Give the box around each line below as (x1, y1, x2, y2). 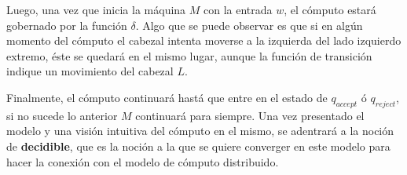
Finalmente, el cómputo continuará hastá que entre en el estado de (6, 89, 328, 105)
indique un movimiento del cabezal (6, 63, 174, 79)
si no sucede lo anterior (6, 107, 118, 123)
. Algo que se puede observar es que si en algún (135, 16, 363, 33)
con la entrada (203, 2, 273, 17)
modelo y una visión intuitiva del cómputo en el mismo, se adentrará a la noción (6, 122, 394, 139)
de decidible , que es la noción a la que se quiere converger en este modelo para (6, 137, 390, 154)
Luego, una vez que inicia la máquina (6, 2, 186, 17)
